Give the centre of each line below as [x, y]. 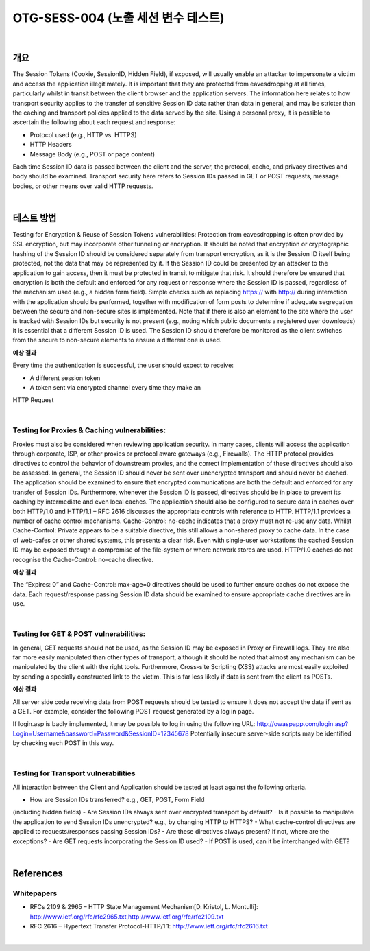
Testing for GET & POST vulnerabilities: [79, 634]
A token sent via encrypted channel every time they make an [115, 387]
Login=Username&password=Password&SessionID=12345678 [101, 733]
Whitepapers [35, 893]
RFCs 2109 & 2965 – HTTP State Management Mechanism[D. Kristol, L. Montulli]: [144, 907]
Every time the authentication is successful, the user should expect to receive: [123, 365]
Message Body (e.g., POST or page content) [92, 154]
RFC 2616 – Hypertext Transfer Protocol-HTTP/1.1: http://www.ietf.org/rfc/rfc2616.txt [149, 926]
